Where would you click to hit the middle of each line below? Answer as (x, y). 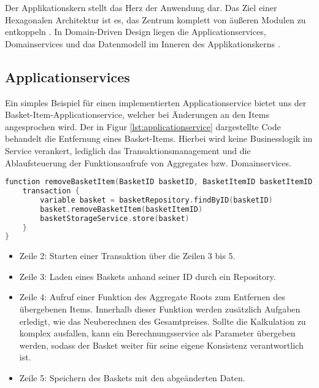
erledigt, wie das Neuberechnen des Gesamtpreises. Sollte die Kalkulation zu (163, 321)
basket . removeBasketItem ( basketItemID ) (121, 209)
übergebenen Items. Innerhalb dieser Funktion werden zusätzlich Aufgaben (160, 309)
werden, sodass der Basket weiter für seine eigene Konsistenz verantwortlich (161, 345)
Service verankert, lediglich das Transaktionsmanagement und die (128, 150)
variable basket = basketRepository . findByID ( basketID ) (156, 200)
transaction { (51, 191)
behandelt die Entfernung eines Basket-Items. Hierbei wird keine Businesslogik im (159, 138)
